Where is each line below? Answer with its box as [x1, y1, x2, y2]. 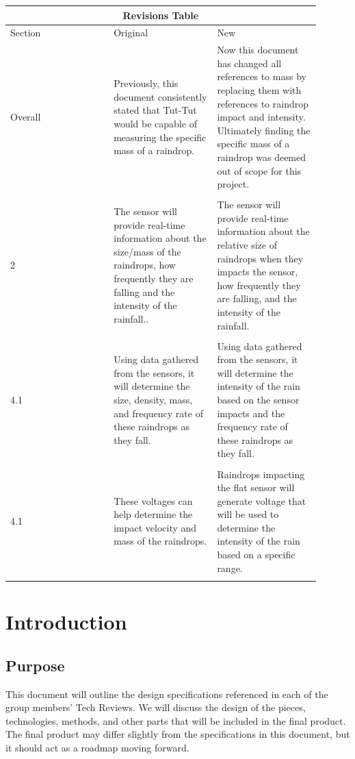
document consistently [114, 89, 207, 103]
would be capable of [114, 116, 197, 130]
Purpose [5, 654, 65, 675]
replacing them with [217, 82, 302, 97]
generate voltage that [217, 493, 306, 508]
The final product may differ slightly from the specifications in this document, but [5, 727, 350, 741]
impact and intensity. [217, 110, 306, 124]
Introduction [5, 608, 127, 636]
